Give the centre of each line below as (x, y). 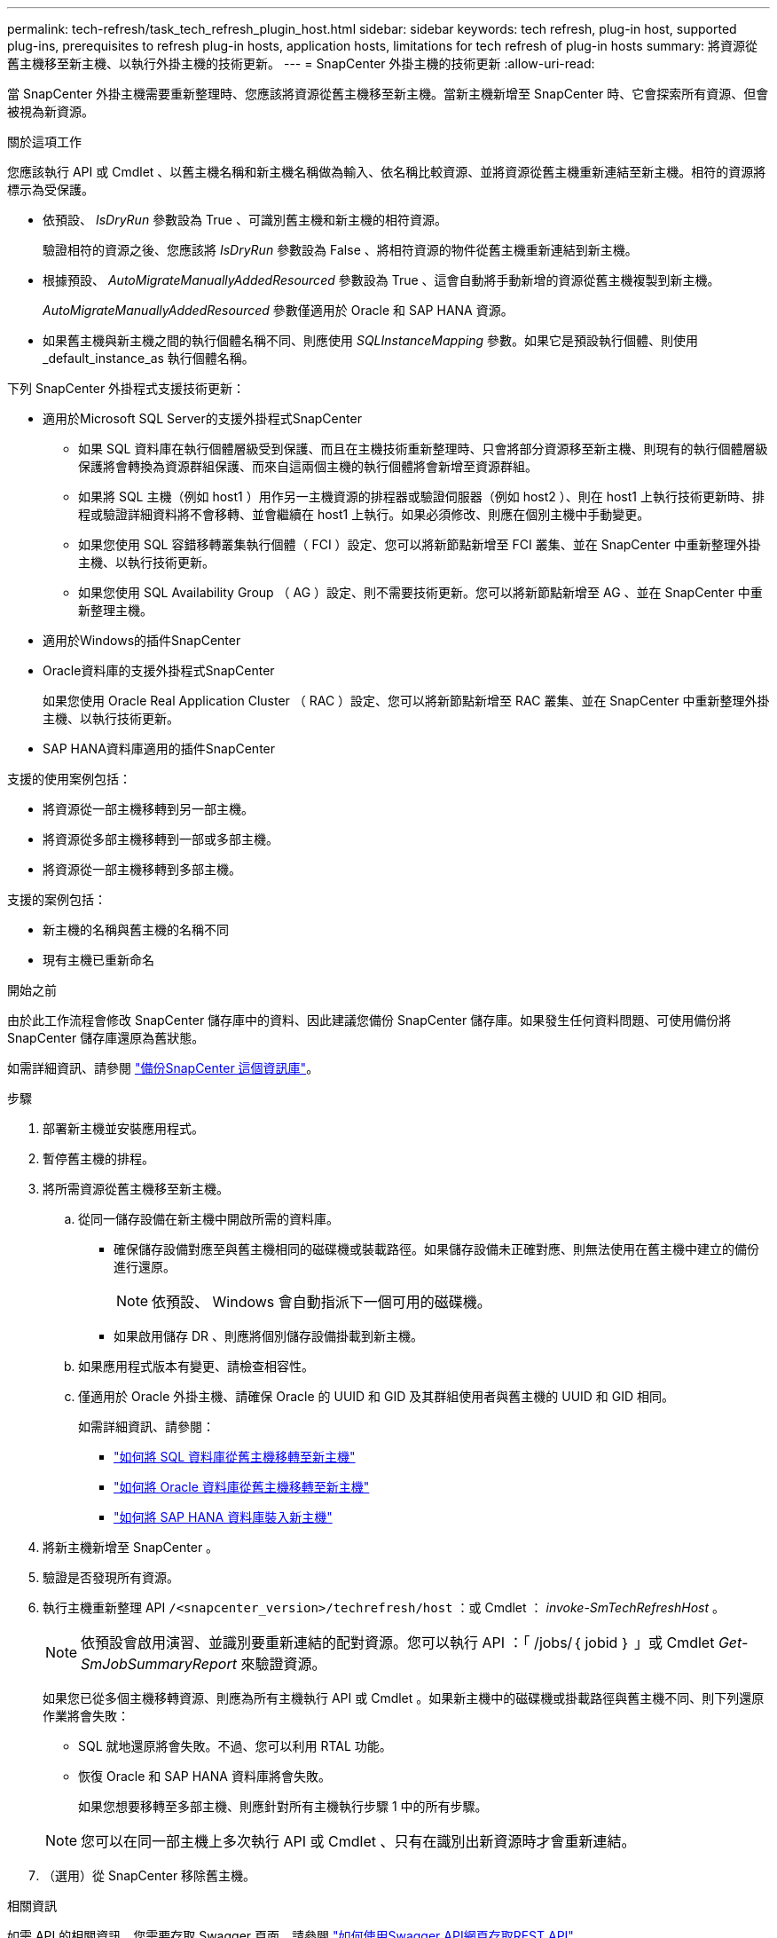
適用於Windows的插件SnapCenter (142, 640)
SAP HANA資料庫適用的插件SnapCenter (159, 748)
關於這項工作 (44, 142)
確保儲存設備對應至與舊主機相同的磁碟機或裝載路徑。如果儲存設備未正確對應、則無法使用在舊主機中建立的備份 (436, 1249)
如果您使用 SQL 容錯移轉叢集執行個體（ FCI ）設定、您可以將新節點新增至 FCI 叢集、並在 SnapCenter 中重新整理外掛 (420, 544)
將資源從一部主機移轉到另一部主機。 (148, 809)
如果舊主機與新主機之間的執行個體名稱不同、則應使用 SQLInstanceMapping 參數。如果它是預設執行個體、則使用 (370, 340)
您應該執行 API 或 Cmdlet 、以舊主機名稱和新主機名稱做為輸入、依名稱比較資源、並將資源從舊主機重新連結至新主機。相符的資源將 (387, 172)
